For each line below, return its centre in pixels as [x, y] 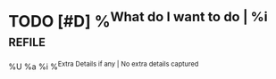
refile [27, 40]
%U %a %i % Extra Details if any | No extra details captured [104, 66]
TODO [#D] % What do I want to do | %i [138, 20]
